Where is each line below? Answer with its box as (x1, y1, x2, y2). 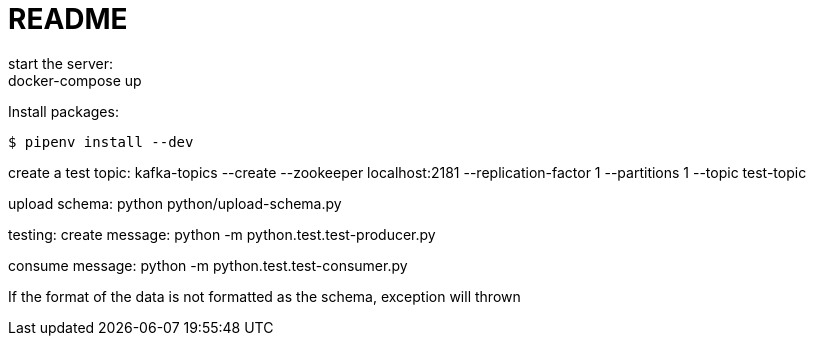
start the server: (8, 54, 113, 72)
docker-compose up (8, 71, 142, 89)
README (8, 2, 128, 36)
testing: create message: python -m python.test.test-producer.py (8, 225, 436, 243)
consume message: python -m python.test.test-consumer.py (8, 256, 408, 274)
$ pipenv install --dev (8, 133, 194, 150)
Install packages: (8, 102, 119, 120)
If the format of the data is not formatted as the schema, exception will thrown (8, 287, 521, 305)
